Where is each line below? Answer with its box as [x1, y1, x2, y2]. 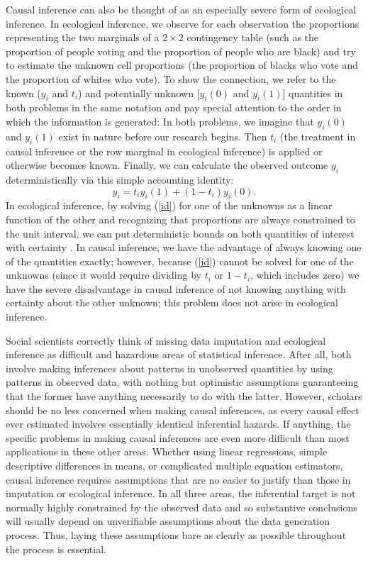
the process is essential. [6, 541, 106, 556]
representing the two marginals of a [6, 30, 160, 45]
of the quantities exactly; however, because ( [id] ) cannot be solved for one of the [6, 253, 354, 268]
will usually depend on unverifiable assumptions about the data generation [6, 513, 330, 528]
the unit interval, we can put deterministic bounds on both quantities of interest [6, 226, 355, 240]
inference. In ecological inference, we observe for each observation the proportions [6, 16, 359, 30]
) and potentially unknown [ [77, 85, 200, 100]
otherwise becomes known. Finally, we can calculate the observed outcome [6, 157, 328, 172]
